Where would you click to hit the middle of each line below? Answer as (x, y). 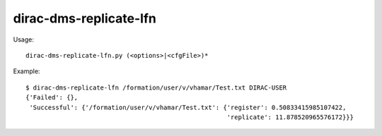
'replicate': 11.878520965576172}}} (290, 117)
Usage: (24, 39)
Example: (27, 71)
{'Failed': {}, (52, 98)
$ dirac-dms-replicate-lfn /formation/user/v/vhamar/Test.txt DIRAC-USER (156, 87)
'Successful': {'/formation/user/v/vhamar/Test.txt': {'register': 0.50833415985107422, (188, 107)
